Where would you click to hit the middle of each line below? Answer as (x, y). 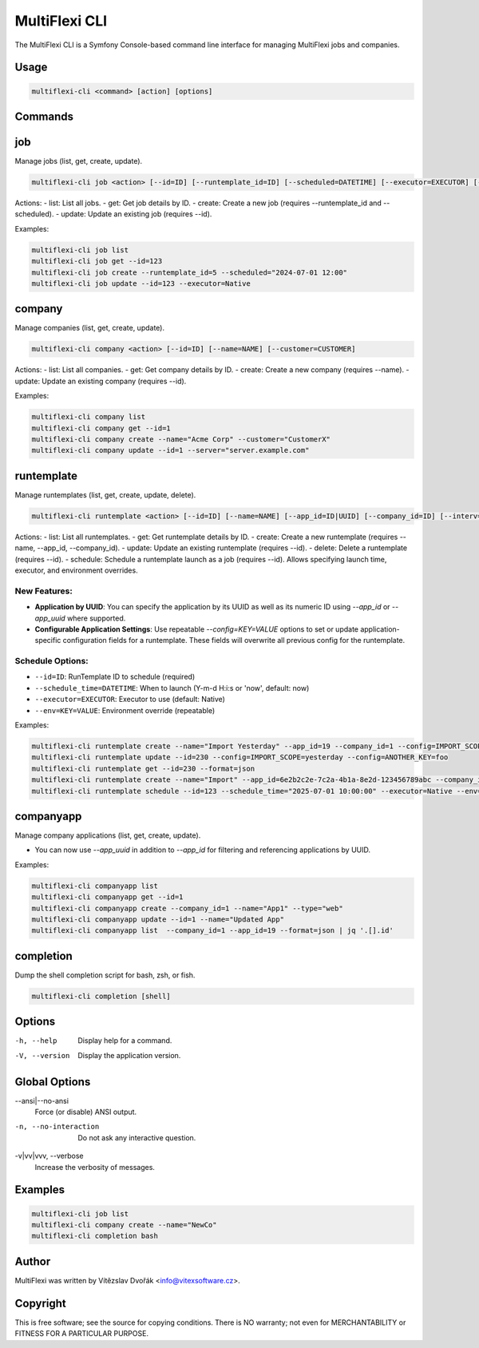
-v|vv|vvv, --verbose (49, 1156)
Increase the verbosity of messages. (95, 1167)
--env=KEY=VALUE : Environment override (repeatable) (125, 710)
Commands (44, 116)
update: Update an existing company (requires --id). (101, 381)
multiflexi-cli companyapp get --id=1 (107, 897)
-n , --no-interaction (57, 1127)
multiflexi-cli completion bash (95, 1236)
